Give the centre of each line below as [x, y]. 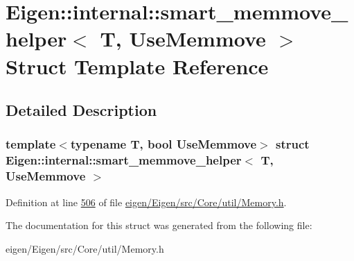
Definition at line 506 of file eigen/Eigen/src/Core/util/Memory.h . [146, 202]
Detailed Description [81, 110]
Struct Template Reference [137, 66]
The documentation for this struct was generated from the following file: [159, 225]
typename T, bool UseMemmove [163, 144]
